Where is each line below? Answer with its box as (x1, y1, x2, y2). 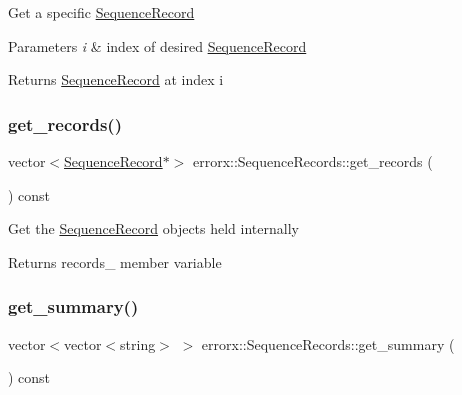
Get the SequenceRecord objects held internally (8, 218, 299, 239)
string (120, 333, 156, 354)
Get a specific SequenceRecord (8, 2, 195, 22)
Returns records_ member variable (8, 251, 222, 272)
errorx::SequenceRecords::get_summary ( (201, 333, 455, 354)
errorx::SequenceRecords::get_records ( (192, 151, 433, 171)
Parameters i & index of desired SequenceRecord (8, 35, 307, 56)
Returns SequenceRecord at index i (8, 69, 224, 90)
